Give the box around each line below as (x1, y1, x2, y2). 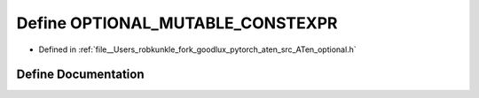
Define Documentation (16, 67, 145, 82)
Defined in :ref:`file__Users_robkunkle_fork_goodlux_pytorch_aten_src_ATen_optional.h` (38, 44, 357, 55)
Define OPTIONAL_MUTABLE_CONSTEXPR (16, 13, 338, 33)
